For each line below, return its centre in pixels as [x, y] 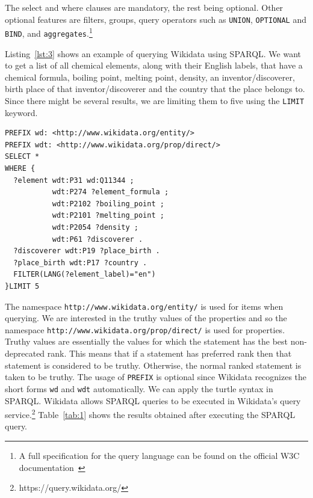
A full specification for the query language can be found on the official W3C [159, 455]
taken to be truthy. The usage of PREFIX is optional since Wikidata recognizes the [156, 377]
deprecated [25, 353]
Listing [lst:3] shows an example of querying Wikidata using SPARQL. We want [153, 53]
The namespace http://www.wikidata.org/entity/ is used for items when [144, 306]
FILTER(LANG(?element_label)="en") [85, 275]
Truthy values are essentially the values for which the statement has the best [146, 341]
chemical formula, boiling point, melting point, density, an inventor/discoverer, [150, 77]
